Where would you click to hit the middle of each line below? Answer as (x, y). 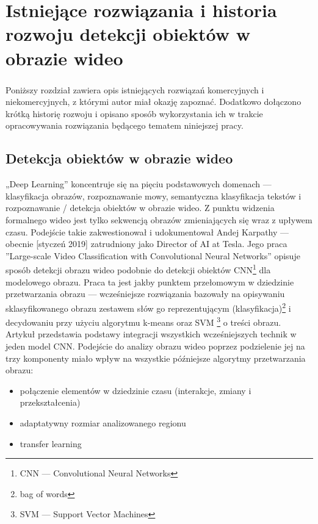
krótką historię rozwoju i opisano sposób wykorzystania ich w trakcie (134, 113)
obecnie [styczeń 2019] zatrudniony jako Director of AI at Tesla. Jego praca (146, 244)
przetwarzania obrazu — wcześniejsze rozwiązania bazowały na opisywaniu (145, 294)
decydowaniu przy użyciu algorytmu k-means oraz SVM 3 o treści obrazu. (143, 321)
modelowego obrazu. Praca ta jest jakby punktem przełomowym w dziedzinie (150, 282)
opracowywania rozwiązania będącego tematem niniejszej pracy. (125, 125)
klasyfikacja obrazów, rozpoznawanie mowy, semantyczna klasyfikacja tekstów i (154, 196)
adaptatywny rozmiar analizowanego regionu (103, 422)
